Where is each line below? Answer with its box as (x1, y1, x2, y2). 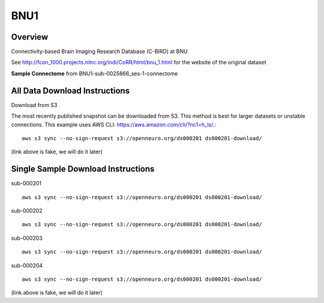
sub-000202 (11, 207, 43, 214)
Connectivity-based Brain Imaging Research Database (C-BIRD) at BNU (11, 48, 188, 55)
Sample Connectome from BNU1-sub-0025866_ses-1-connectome (11, 70, 178, 77)
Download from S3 (11, 101, 58, 108)
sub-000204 (11, 262, 43, 269)
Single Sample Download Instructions (11, 164, 155, 174)
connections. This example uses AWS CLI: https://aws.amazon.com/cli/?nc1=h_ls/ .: (11, 121, 216, 128)
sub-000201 (11, 180, 42, 187)
